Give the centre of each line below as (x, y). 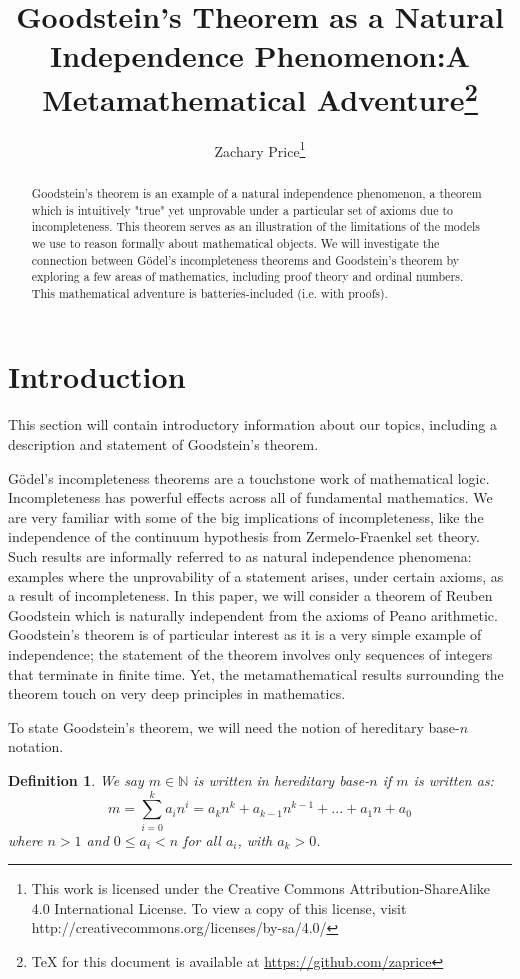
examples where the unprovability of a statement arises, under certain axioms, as (256, 575)
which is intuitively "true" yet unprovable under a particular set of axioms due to (242, 209)
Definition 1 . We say (76, 779)
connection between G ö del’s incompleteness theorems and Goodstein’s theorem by (245, 259)
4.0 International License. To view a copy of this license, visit (219, 907)
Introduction (97, 376)
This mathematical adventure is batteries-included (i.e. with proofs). (209, 292)
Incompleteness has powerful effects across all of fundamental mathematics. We (250, 497)
